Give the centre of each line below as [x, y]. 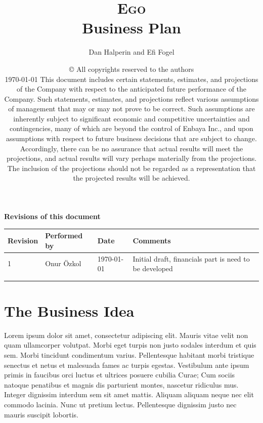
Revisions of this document [52, 216]
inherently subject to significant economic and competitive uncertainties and [131, 118]
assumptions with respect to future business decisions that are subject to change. [131, 138]
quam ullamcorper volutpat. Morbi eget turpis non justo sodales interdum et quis [130, 345]
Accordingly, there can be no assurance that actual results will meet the [131, 148]
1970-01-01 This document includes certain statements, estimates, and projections [131, 79]
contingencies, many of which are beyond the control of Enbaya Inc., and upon [131, 128]
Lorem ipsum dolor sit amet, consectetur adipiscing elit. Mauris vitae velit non [126, 335]
